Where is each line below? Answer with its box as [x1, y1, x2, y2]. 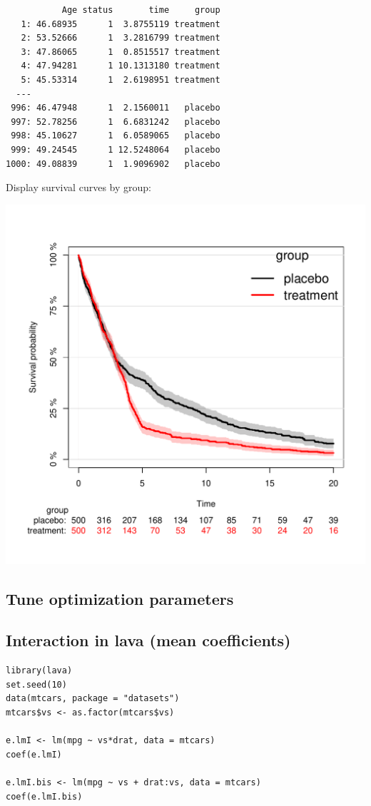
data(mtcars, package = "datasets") [6, 693, 180, 704]
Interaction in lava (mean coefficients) [6, 629, 291, 651]
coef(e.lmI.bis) [6, 791, 83, 802]
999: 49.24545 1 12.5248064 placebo [11, 144, 220, 155]
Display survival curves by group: [6, 180, 151, 195]
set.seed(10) [6, 679, 67, 690]
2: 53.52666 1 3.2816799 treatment [21, 33, 220, 44]
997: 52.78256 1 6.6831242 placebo [11, 116, 220, 127]
